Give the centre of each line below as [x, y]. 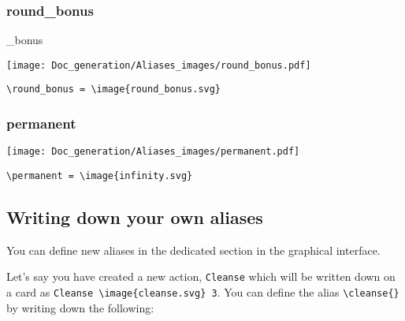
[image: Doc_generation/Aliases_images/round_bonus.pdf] [159, 65]
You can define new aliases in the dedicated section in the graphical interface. [193, 250]
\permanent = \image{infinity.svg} [100, 176]
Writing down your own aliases [135, 217]
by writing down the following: [80, 307]
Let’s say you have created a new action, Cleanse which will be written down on [201, 276]
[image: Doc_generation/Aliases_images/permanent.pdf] [153, 152]
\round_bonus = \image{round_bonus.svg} [114, 90]
